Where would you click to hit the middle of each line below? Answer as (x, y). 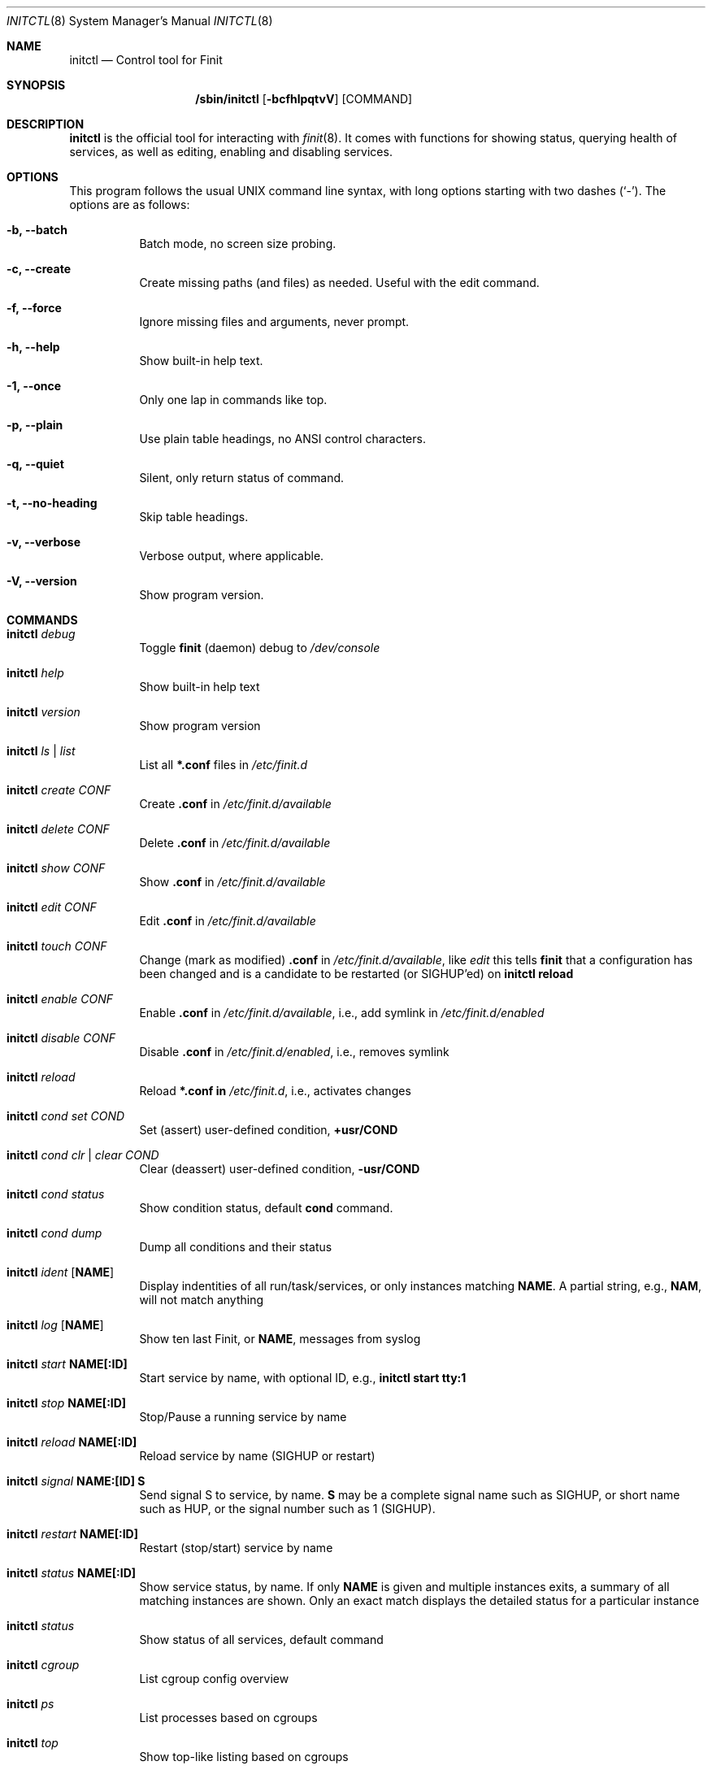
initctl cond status (56, 1194)
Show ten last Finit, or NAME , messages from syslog (280, 1339)
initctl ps (30, 1704)
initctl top (33, 1743)
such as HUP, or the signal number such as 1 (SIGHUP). (287, 1509)
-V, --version (42, 581)
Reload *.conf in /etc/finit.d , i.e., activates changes (275, 1091)
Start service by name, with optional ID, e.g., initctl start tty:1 (303, 1378)
